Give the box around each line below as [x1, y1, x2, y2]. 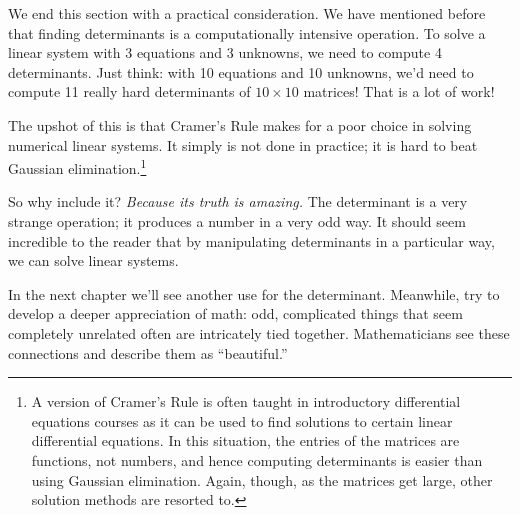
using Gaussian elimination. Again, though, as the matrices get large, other [31, 469, 493, 490]
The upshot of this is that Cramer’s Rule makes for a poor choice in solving [8, 114, 472, 135]
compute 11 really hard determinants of [8, 81, 251, 102]
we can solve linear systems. [8, 250, 179, 271]
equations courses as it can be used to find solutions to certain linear [31, 410, 453, 431]
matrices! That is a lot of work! [303, 81, 495, 102]
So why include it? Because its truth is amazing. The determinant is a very [8, 191, 468, 212]
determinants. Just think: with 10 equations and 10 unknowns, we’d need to [8, 61, 474, 82]
